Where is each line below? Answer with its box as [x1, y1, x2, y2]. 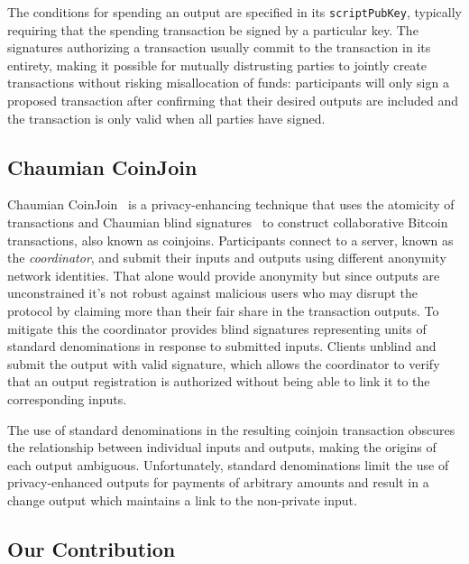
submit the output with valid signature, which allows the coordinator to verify [7, 354, 440, 373]
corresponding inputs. [7, 389, 127, 408]
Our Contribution [7, 534, 176, 562]
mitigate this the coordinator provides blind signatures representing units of [7, 319, 427, 337]
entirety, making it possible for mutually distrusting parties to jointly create [7, 55, 427, 74]
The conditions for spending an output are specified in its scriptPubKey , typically [7, 3, 463, 21]
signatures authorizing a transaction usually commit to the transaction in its [7, 38, 431, 57]
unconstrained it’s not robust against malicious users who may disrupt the [7, 283, 418, 302]
